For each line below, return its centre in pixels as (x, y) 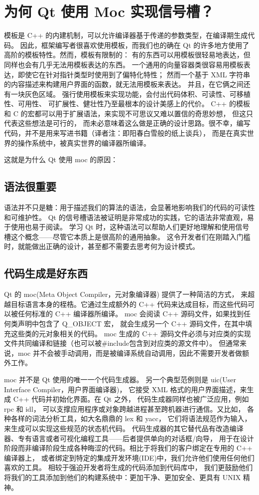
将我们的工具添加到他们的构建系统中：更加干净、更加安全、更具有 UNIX (123, 477)
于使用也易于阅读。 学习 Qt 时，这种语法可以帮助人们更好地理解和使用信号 (127, 227)
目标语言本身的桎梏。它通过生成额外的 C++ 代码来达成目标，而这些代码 (129, 304)
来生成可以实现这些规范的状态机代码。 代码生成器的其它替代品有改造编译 (124, 428)
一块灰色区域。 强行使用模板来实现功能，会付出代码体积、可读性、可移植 (130, 94)
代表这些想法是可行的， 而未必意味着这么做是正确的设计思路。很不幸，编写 (127, 123)
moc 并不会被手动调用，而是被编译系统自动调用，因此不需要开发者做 (130, 353)
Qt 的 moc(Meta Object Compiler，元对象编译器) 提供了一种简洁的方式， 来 (126, 294)
